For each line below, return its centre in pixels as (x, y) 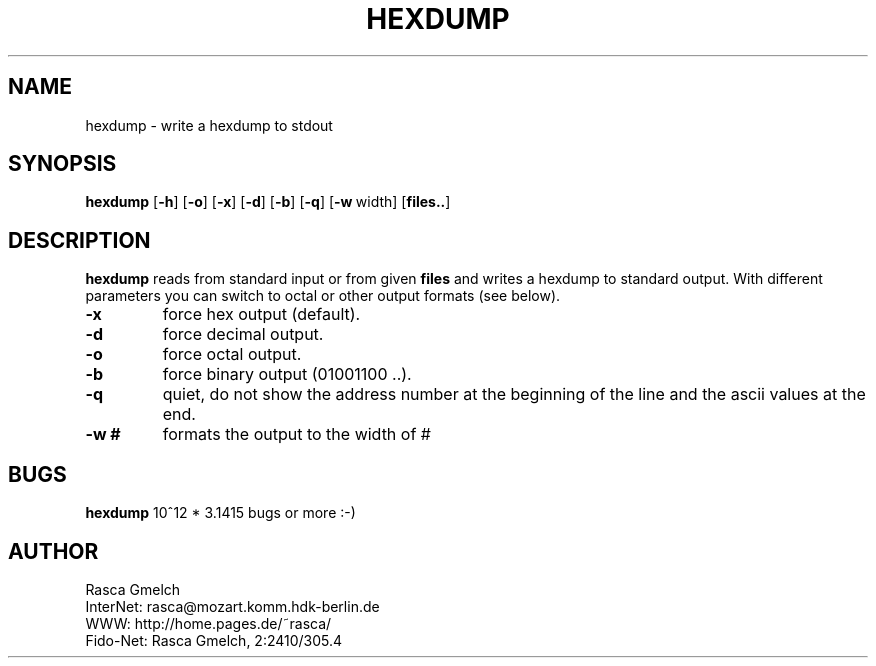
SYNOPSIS (62, 164)
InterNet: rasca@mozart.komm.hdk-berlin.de (232, 606)
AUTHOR (53, 551)
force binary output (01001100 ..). (287, 374)
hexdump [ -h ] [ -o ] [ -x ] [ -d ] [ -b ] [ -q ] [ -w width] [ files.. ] (268, 202)
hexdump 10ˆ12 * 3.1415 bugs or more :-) (220, 513)
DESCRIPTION (79, 240)
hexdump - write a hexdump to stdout (209, 125)
